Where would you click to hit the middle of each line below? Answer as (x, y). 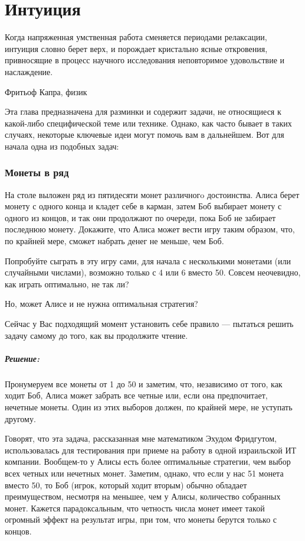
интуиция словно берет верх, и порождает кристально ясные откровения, (136, 48)
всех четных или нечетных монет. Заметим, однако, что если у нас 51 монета (144, 473)
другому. (20, 418)
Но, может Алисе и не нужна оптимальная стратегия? (101, 304)
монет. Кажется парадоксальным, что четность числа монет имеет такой (135, 508)
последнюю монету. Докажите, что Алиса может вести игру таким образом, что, (150, 229)
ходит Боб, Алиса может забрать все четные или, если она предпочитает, (136, 395)
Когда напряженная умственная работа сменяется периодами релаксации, (136, 37)
